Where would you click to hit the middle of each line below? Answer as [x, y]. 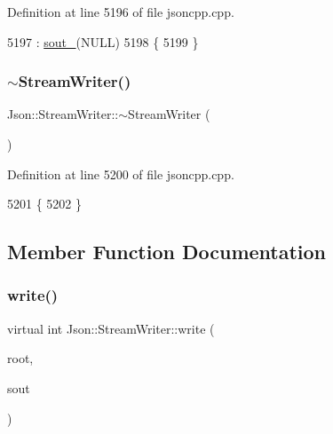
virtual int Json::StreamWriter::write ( [111, 328]
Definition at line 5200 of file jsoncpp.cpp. [121, 174]
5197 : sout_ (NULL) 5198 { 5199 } [103, 41]
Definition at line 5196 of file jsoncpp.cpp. [121, 12]
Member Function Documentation [167, 252]
